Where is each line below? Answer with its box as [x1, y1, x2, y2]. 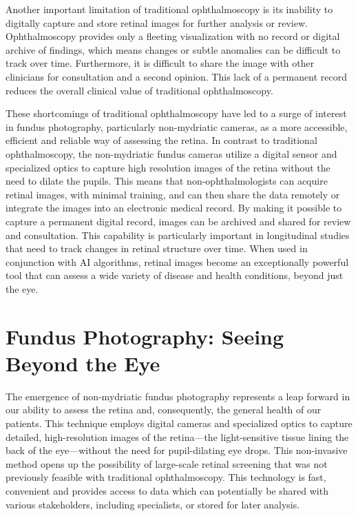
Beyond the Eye [6, 349, 160, 377]
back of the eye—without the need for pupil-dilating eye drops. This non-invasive [6, 443, 348, 457]
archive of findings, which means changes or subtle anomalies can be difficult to [6, 42, 341, 56]
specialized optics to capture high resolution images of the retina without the [6, 160, 330, 174]
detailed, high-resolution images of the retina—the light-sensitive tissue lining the [6, 429, 349, 444]
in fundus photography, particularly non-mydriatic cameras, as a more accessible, [6, 119, 348, 134]
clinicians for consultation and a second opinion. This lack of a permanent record [6, 69, 347, 83]
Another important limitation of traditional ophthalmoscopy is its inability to [6, 2, 333, 16]
